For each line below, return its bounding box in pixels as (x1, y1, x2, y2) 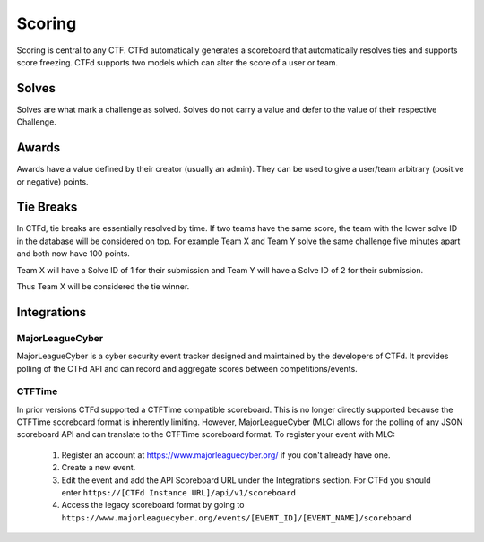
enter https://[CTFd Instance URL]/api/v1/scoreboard (61, 487, 296, 498)
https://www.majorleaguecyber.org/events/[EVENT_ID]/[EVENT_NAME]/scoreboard (61, 512, 411, 523)
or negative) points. (16, 176, 89, 187)
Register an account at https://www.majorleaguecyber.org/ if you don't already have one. (61, 449, 391, 460)
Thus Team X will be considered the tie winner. (16, 281, 190, 291)
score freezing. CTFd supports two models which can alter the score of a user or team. (16, 56, 339, 67)
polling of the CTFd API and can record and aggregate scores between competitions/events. (16, 363, 358, 374)
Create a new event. (61, 462, 136, 473)
